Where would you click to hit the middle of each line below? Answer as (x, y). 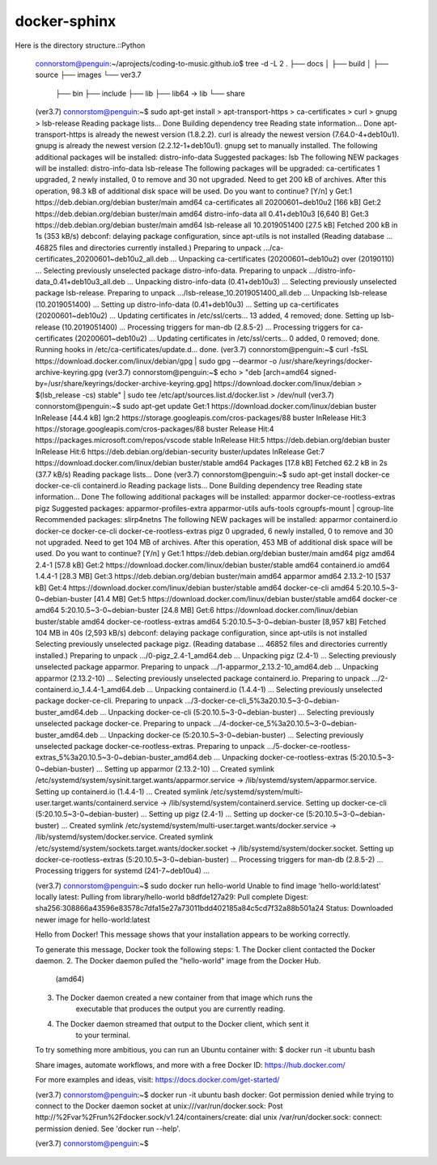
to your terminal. (103, 1035)
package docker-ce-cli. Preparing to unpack (109, 701)
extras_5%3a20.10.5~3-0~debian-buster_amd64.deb (123, 758)
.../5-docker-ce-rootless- (309, 746)
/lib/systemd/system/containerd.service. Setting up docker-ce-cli (278, 802)
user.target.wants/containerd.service (97, 802)
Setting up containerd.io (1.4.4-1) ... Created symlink (122, 791)
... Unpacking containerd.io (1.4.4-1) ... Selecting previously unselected (265, 690)
